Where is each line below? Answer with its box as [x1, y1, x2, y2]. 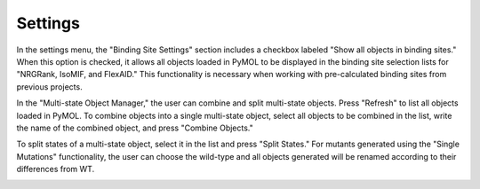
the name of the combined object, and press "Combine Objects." [16, 122, 253, 133]
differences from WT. [16, 164, 95, 175]
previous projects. [16, 81, 84, 92]
